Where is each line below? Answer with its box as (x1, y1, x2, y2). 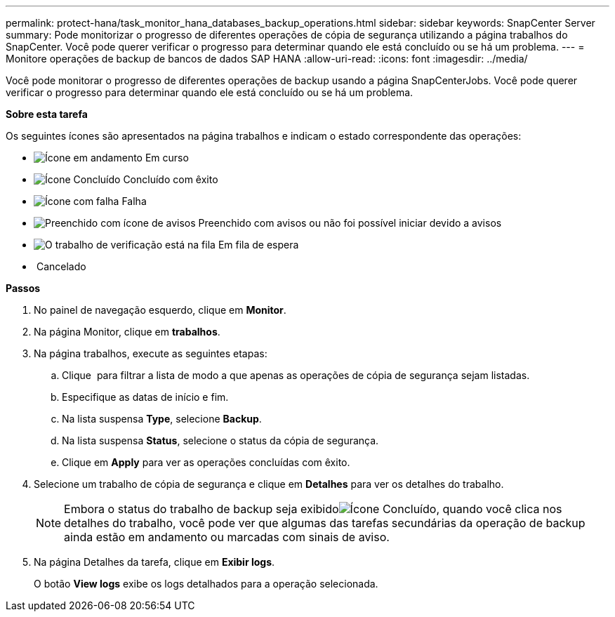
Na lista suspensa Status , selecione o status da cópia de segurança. (62, 434, 379, 446)
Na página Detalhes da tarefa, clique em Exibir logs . (34, 556, 275, 568)
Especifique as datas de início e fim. (62, 391, 229, 403)
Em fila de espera (218, 239, 299, 251)
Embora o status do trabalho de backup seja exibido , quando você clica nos (64, 502, 562, 516)
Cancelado (36, 260, 86, 272)
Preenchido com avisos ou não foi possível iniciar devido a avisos (198, 217, 502, 229)
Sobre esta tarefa (6, 108, 88, 120)
